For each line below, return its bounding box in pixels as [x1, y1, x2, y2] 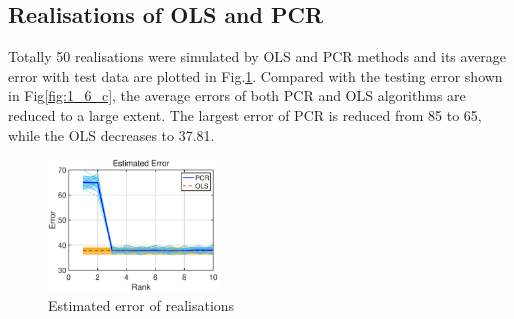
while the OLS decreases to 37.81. [8, 124, 215, 145]
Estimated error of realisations [48, 294, 235, 315]
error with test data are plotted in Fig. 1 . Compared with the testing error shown [8, 65, 503, 86]
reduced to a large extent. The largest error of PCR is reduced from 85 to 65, [8, 104, 482, 125]
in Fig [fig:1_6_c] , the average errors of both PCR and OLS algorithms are [8, 85, 466, 106]
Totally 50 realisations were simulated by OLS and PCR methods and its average [8, 46, 507, 67]
